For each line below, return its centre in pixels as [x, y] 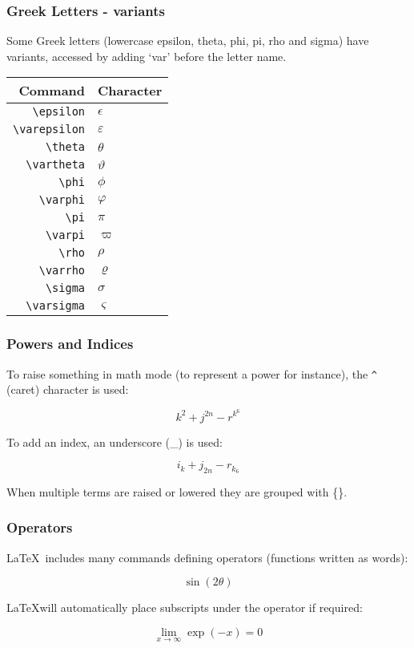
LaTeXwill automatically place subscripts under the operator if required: [185, 607]
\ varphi [62, 200]
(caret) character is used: [68, 389]
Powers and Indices [70, 344]
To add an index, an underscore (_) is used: [115, 441]
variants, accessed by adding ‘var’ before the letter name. [147, 56]
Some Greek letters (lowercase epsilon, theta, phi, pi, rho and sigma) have [188, 40]
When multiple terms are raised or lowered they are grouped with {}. [177, 491]
